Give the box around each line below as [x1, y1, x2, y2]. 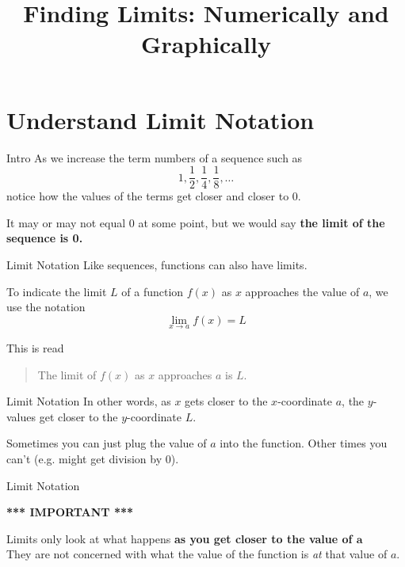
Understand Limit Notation [6, 103, 315, 135]
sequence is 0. [6, 230, 83, 246]
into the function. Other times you [220, 435, 388, 451]
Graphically [141, 28, 271, 60]
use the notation [6, 299, 86, 315]
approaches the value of [245, 283, 360, 299]
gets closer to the [185, 393, 268, 409]
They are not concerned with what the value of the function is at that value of [6, 546, 388, 562]
